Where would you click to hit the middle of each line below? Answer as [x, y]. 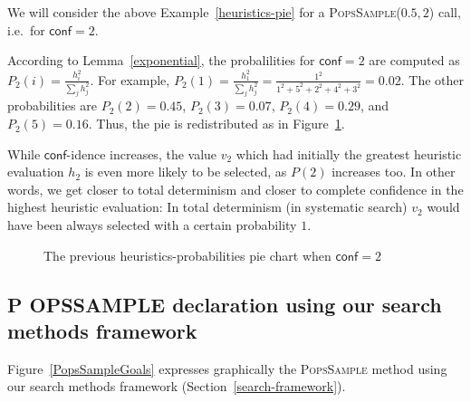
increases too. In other [394, 172]
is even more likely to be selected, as [186, 172]
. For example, [130, 79]
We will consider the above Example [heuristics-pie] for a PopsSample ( [204, 12]
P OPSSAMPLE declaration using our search [225, 304]
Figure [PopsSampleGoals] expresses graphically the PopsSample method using [227, 368]
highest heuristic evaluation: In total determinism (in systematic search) [207, 207]
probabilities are [52, 105]
